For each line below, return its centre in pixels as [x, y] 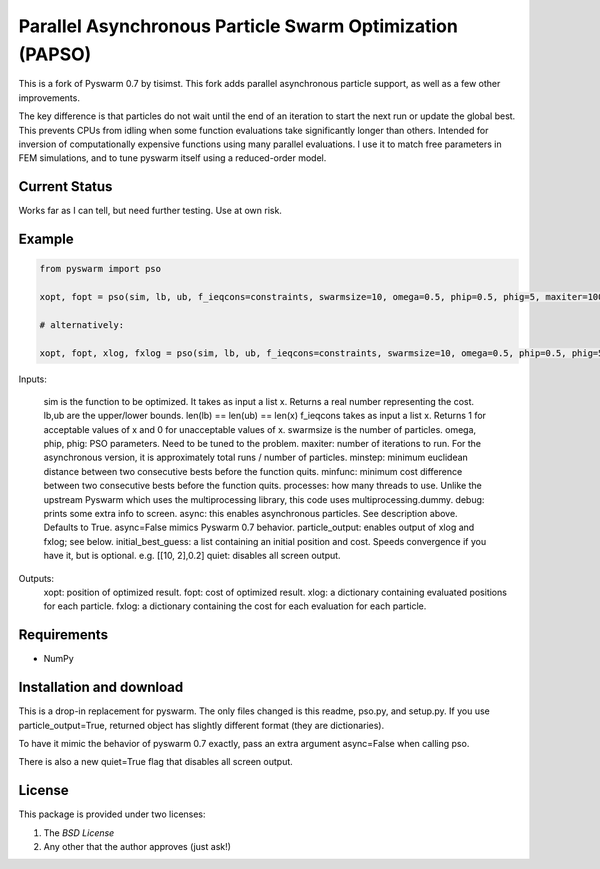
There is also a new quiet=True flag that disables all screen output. [156, 762]
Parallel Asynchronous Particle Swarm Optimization [238, 26]
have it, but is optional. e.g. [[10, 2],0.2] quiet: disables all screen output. [192, 556]
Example [46, 239]
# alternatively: [82, 324]
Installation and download [101, 687]
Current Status [65, 186]
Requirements [63, 635]
